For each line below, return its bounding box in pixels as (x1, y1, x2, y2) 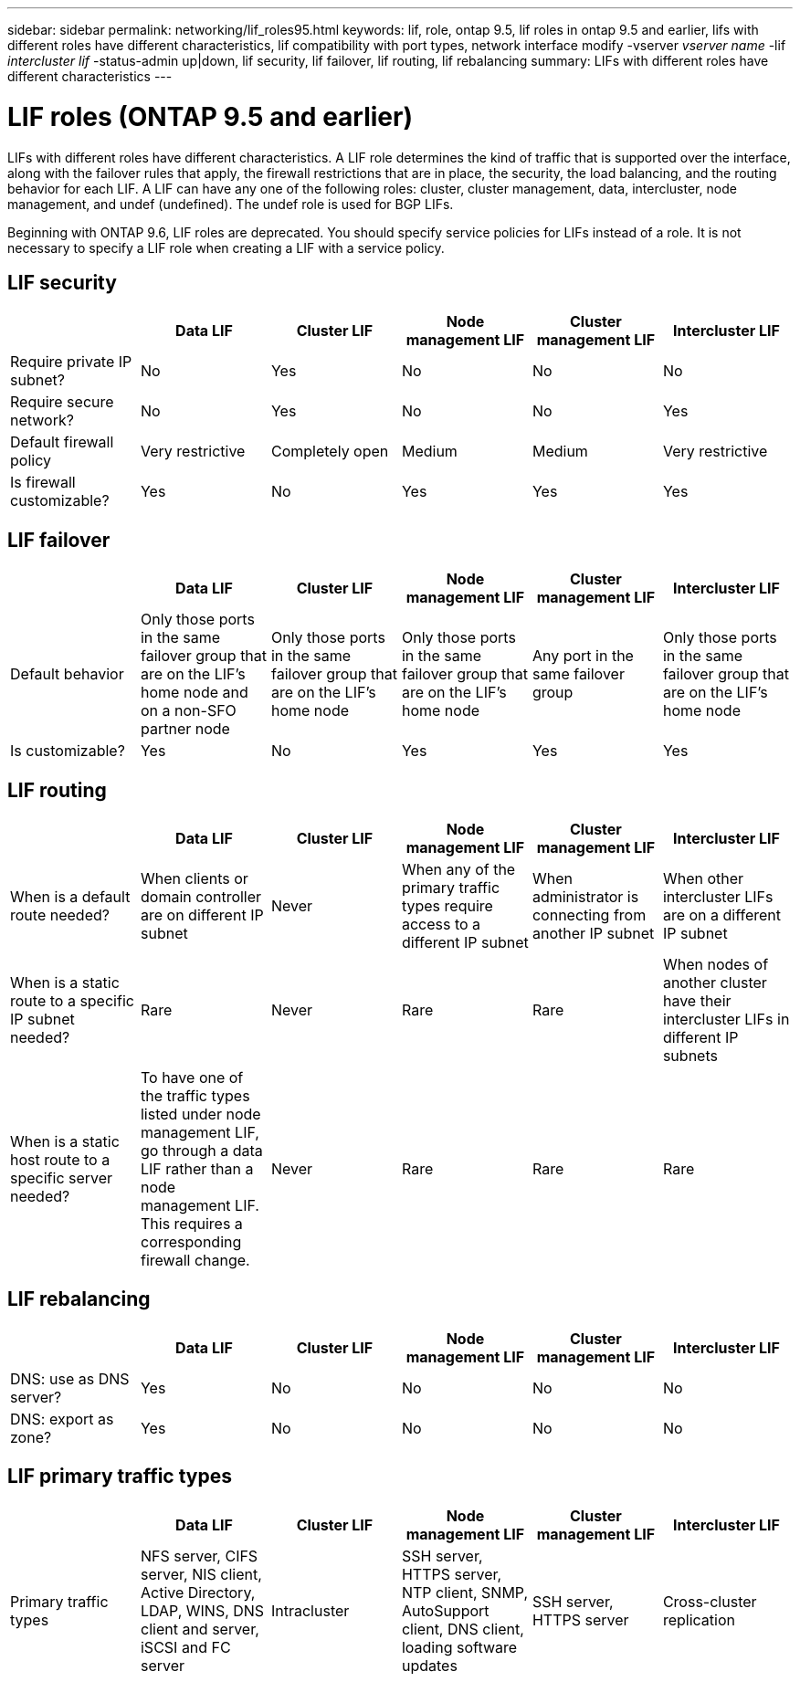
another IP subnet (532, 924, 655, 943)
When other (662, 869, 744, 888)
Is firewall (10, 473, 76, 492)
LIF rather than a (140, 1160, 254, 1179)
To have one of (140, 1068, 244, 1088)
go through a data (140, 1141, 263, 1161)
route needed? (10, 906, 110, 925)
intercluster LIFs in (662, 1010, 790, 1029)
